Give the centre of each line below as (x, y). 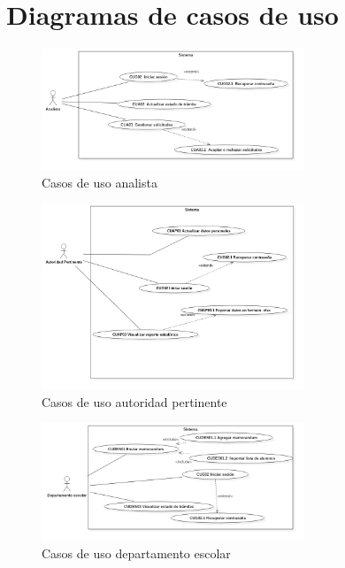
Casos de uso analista (100, 182)
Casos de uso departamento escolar (136, 553)
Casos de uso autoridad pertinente (134, 401)
